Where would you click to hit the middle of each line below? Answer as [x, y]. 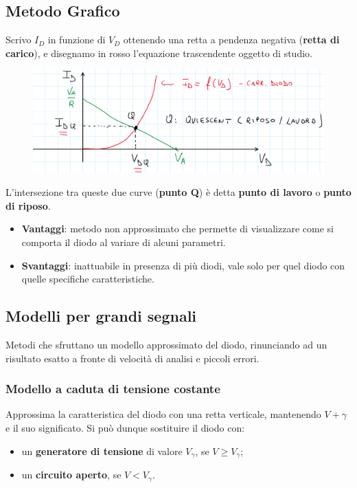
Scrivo [19, 40]
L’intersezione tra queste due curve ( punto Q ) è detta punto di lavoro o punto [178, 192]
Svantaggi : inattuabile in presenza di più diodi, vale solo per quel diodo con [183, 265]
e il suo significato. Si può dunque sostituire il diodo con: [125, 428]
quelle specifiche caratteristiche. [88, 279]
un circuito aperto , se [71, 475]
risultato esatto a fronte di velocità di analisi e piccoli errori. [133, 358]
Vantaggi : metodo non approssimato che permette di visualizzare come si [177, 229]
